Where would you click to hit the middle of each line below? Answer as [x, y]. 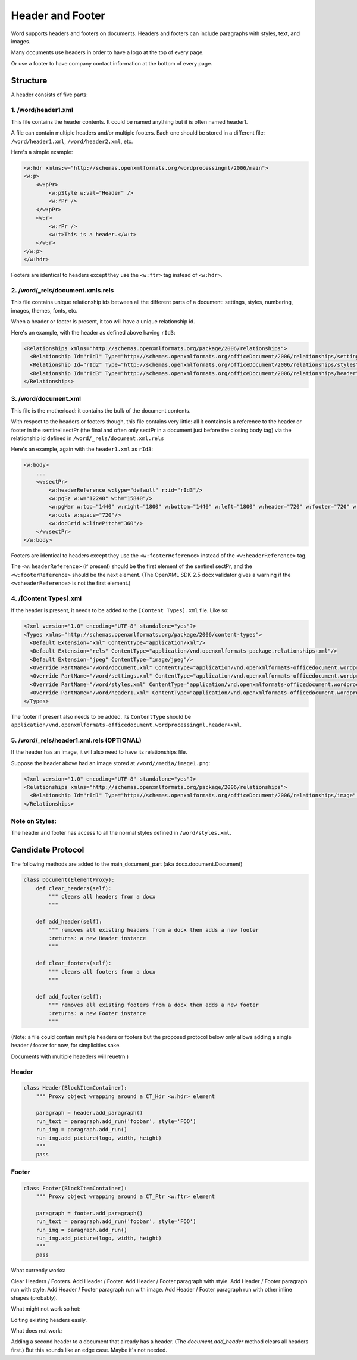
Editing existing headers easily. [49, 1320]
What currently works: [38, 1270]
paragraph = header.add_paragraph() [89, 1113]
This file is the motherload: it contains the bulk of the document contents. [101, 410]
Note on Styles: [34, 821]
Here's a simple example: [42, 152]
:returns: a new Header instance [97, 938]
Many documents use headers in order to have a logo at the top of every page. [107, 52]
